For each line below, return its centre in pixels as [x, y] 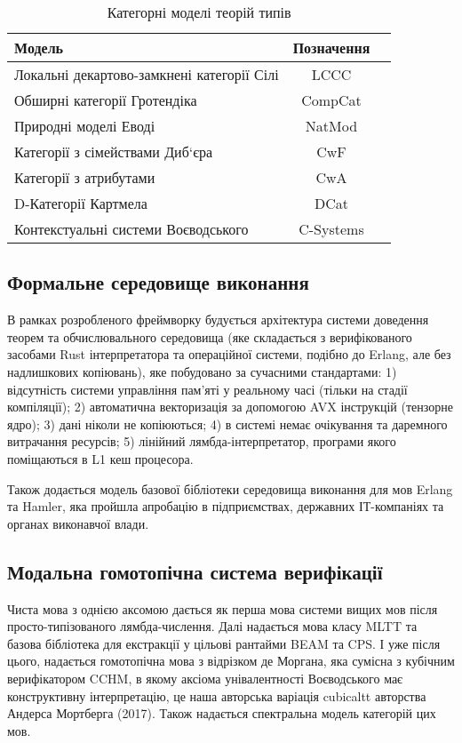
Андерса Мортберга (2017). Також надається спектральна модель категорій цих [222, 713]
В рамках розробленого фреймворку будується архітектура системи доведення [218, 320]
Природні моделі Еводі [85, 126]
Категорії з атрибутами [85, 177]
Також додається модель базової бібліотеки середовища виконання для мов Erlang [230, 488]
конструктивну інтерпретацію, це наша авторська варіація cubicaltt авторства [217, 695]
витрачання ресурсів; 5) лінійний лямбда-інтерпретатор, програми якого [202, 441]
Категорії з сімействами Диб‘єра [114, 152]
